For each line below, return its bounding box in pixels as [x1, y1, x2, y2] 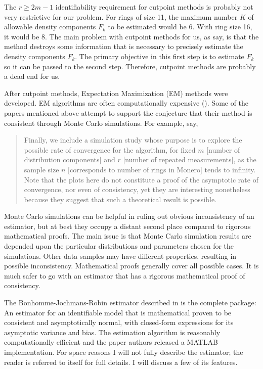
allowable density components [4, 21, 96, 32]
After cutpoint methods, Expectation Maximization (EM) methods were [4, 87, 228, 98]
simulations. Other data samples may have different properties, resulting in [4, 250, 237, 261]
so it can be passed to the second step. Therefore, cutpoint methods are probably [4, 61, 256, 71]
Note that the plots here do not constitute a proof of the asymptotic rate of [24, 174, 258, 184]
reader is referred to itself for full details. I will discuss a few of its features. [4, 356, 238, 367]
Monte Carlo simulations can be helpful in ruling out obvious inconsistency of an [4, 211, 254, 221]
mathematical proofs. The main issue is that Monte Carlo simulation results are [4, 230, 251, 241]
